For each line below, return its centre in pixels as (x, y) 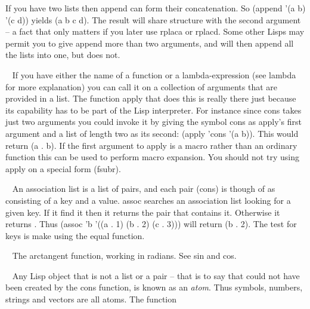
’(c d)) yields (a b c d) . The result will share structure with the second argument (153, 19)
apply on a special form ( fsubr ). (63, 168)
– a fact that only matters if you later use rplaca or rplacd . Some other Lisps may (155, 31)
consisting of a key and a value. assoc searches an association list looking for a (148, 200)
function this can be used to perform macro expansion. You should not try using (152, 157)
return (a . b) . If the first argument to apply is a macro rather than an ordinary (151, 145)
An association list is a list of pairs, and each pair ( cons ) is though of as (144, 189)
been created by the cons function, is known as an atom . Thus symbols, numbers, (154, 287)
